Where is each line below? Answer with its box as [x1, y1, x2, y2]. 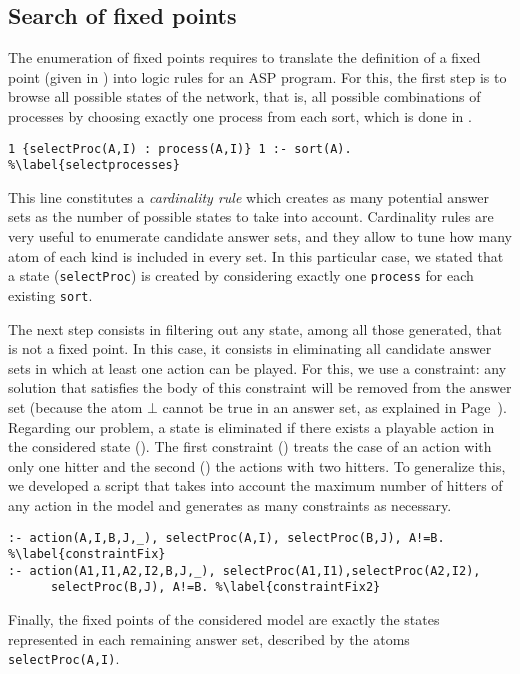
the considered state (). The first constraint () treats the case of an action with [8, 436, 492, 457]
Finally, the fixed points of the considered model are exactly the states [8, 609, 440, 630]
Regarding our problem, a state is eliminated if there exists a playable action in [8, 416, 495, 437]
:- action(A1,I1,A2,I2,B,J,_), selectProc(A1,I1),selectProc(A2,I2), [8, 563, 481, 578]
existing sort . [8, 284, 93, 305]
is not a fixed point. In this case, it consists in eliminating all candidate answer [8, 338, 492, 359]
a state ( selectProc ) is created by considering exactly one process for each [8, 265, 474, 286]
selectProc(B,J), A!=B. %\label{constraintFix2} [50, 580, 381, 595]
